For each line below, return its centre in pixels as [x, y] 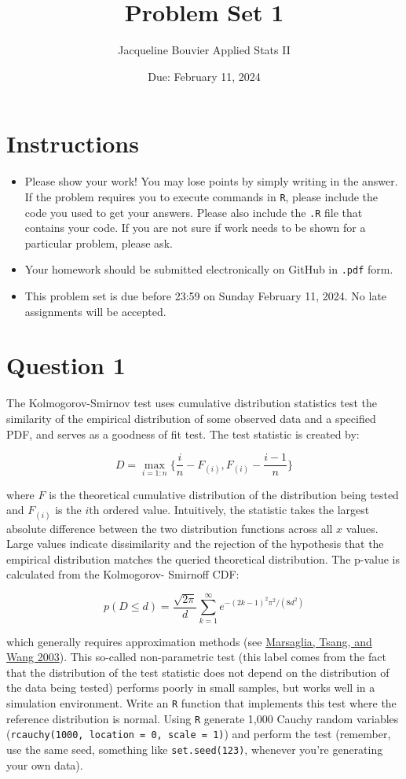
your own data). [45, 764]
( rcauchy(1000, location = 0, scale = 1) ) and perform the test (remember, [199, 734]
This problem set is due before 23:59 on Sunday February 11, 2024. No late [206, 296]
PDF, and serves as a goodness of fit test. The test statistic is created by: [183, 434]
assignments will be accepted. [95, 311]
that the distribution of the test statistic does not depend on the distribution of [198, 672]
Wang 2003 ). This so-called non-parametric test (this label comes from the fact [196, 657]
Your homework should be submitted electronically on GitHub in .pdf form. [209, 269]
